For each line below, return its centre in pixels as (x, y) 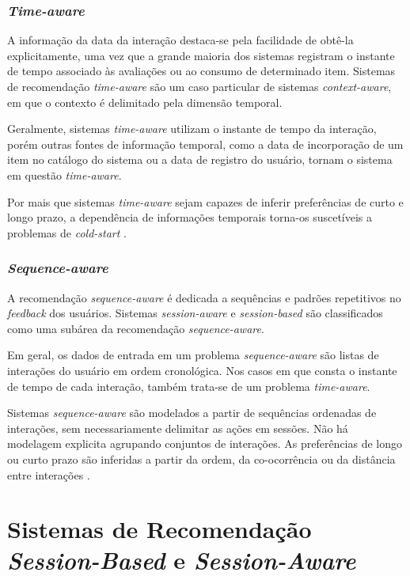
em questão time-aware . (65, 174)
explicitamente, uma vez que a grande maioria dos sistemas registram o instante (201, 55)
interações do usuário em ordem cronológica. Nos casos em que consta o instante (202, 370)
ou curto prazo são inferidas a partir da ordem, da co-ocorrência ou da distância (201, 459)
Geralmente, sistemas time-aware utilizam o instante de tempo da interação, (192, 129)
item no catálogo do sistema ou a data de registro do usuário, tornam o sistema (200, 159)
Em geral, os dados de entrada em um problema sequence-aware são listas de (193, 355)
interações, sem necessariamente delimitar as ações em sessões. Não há (178, 428)
